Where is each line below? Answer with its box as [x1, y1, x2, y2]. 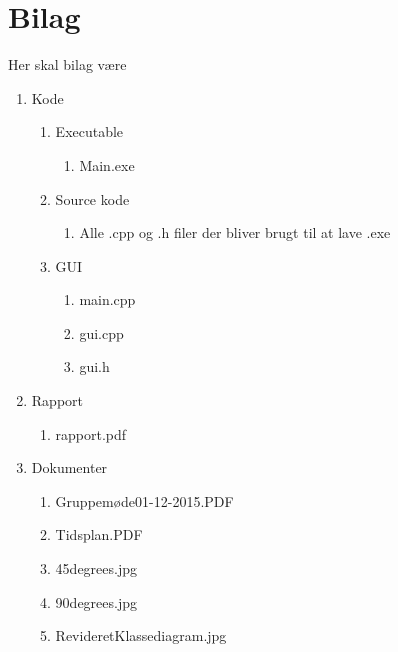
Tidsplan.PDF [55, 524, 143, 545]
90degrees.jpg [55, 591, 137, 612]
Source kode [55, 188, 130, 209]
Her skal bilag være [8, 54, 127, 75]
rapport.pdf [55, 423, 127, 444]
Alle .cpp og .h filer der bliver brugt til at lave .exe [79, 222, 391, 243]
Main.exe [79, 154, 135, 175]
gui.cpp [79, 322, 124, 343]
